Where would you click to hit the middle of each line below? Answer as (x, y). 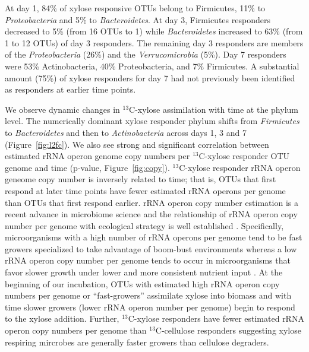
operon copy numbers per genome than (76, 330)
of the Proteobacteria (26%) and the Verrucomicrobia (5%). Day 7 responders (146, 54)
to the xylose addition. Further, (62, 318)
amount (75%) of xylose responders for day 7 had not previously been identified (150, 77)
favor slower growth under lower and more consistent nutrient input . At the (144, 272)
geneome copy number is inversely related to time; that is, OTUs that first (141, 179)
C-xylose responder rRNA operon (240, 167)
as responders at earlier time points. (70, 89)
